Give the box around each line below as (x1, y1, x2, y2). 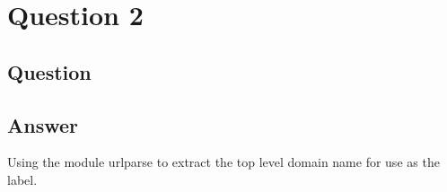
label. (7, 170, 38, 188)
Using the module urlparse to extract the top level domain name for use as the (7, 153, 440, 171)
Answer (7, 110, 79, 138)
